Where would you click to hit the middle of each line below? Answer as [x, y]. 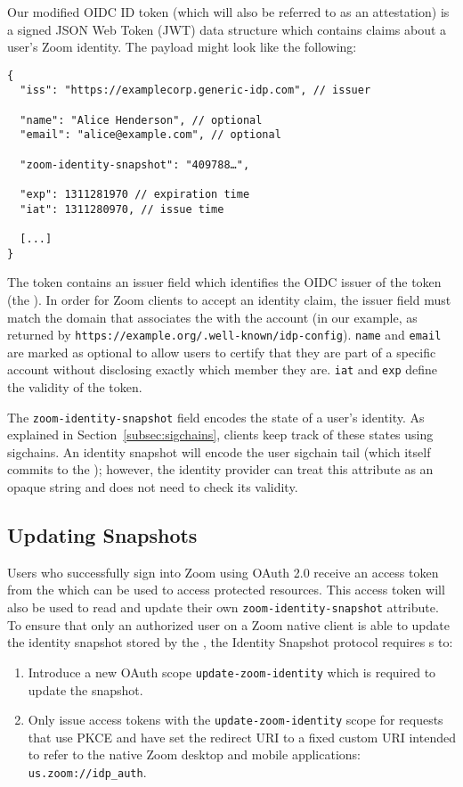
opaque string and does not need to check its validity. [153, 487]
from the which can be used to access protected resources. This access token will [226, 590]
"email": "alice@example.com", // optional [150, 135]
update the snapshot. [85, 689]
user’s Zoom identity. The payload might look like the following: [182, 47]
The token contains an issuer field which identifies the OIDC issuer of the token [224, 282]
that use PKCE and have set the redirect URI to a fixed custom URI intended [242, 737]
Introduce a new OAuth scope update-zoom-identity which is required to [232, 672]
